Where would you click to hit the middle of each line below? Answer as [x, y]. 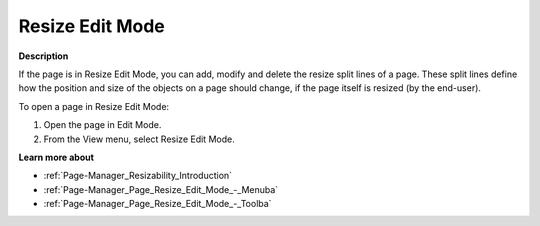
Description [43, 56]
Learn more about [56, 157]
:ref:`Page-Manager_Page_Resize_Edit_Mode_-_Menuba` [161, 189]
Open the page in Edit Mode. [102, 125]
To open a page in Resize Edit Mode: [94, 106]
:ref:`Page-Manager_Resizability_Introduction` [138, 176]
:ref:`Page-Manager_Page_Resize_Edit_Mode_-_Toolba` [157, 204]
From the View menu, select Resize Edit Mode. [139, 139]
